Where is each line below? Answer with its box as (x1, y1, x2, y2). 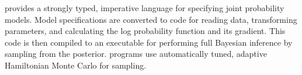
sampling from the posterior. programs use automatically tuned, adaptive (5, 47, 267, 60)
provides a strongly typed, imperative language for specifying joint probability (5, 2, 284, 13)
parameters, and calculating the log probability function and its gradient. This (5, 25, 286, 37)
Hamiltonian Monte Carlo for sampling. (5, 59, 147, 71)
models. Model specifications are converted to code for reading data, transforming (5, 13, 297, 25)
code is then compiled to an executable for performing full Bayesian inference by (5, 36, 293, 48)
